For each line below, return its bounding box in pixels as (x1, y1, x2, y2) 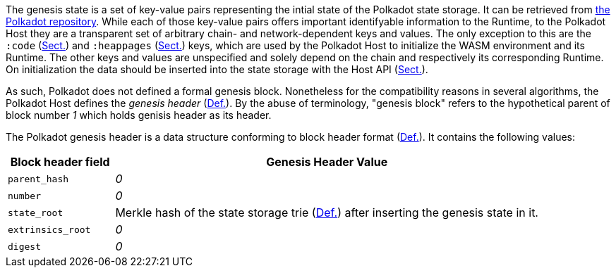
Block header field (10, 155, 110, 169)
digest (8, 241, 41, 252)
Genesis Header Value (266, 155, 388, 169)
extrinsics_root (8, 224, 91, 235)
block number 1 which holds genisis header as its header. (6, 109, 272, 121)
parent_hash (8, 173, 69, 184)
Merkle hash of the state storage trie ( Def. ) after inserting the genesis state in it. (115, 205, 538, 220)
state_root (8, 207, 64, 218)
